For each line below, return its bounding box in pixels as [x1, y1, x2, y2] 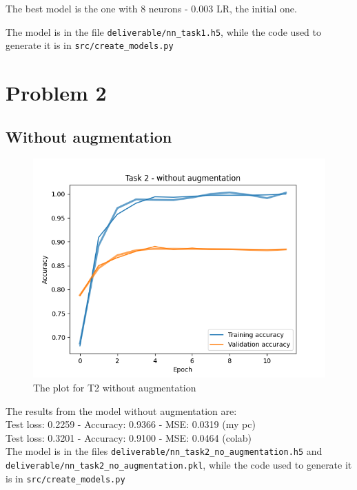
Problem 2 [6, 79, 107, 107]
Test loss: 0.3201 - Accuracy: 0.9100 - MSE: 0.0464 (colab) [6, 430, 252, 445]
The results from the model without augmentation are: [6, 403, 237, 418]
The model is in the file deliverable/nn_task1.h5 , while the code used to [6, 24, 322, 39]
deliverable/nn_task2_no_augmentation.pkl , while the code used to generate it [6, 458, 352, 472]
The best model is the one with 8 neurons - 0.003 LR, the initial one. [6, 1, 297, 15]
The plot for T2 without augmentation [33, 380, 196, 395]
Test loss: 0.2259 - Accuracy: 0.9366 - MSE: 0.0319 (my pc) [6, 417, 256, 431]
